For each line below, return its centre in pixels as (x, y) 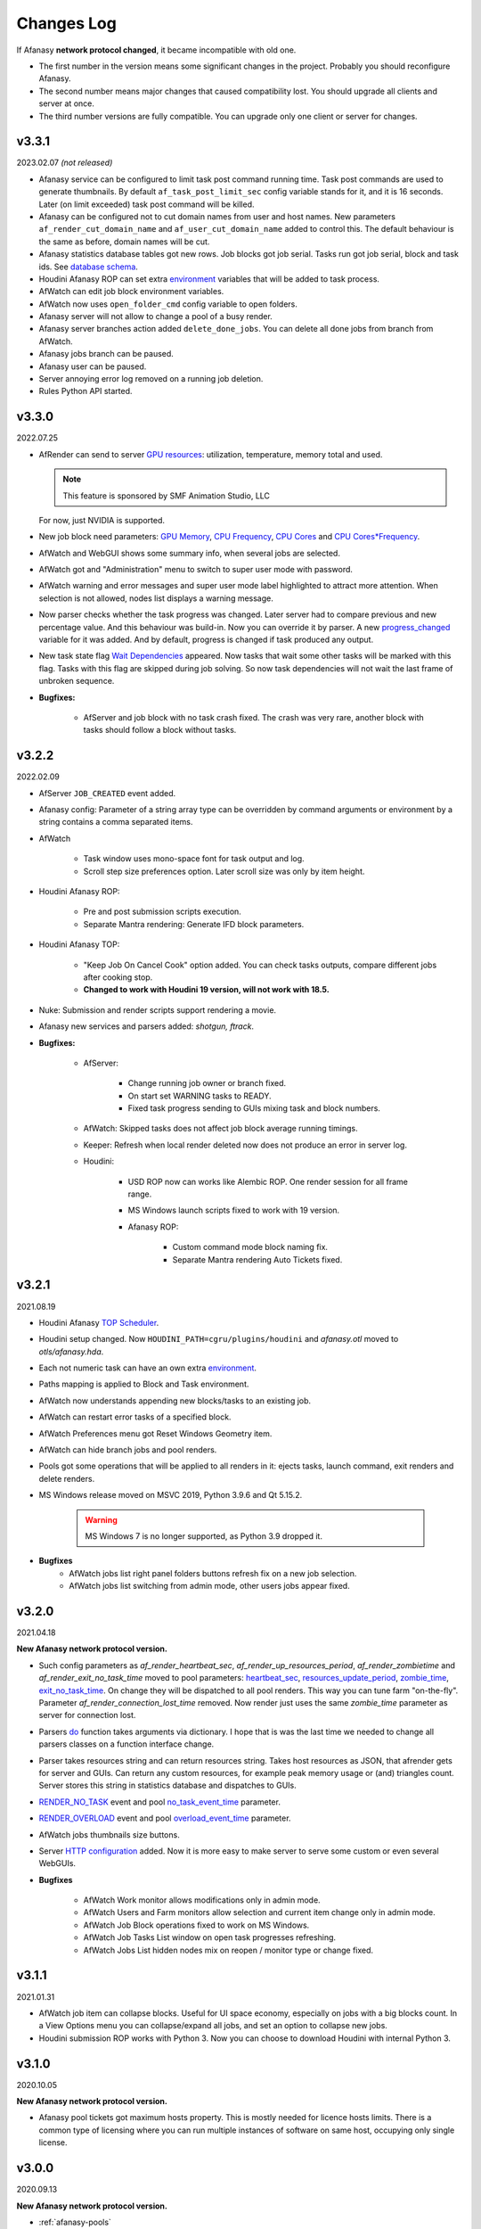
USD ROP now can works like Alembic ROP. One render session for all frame (268, 1181)
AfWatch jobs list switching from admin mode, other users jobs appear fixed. (210, 1586)
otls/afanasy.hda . (71, 1352)
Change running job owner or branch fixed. (207, 1083)
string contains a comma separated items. (116, 822)
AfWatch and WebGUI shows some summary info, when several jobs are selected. (189, 553)
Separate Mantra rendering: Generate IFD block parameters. (194, 924)
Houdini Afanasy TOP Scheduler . (99, 1322)
